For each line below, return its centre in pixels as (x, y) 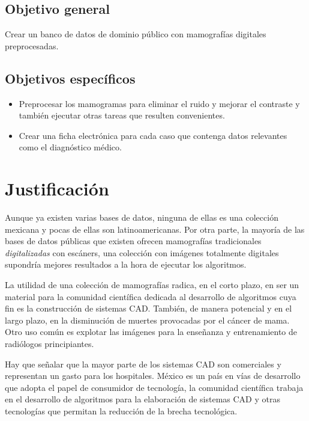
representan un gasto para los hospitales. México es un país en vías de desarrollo (153, 376)
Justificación (57, 189)
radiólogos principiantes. (49, 344)
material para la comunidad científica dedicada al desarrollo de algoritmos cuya (151, 296)
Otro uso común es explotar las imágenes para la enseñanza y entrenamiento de (151, 332)
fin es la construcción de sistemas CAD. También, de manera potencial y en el (148, 308)
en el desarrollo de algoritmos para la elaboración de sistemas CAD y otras (142, 399)
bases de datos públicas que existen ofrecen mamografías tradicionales (133, 241)
